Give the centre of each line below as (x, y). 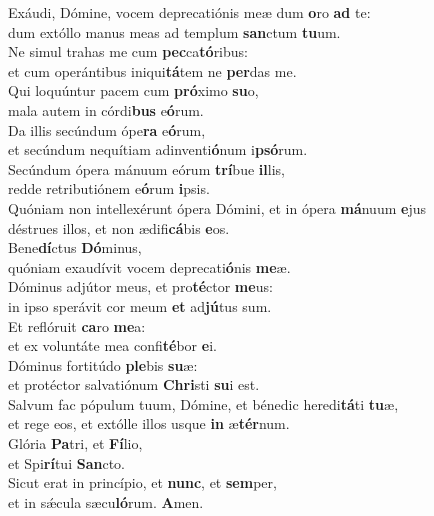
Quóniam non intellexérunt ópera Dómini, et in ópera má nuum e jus (217, 207)
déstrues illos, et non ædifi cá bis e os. (119, 227)
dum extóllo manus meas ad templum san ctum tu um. (174, 31)
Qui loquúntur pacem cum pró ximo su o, (133, 90)
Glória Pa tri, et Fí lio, (75, 443)
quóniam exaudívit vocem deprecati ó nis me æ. (149, 266)
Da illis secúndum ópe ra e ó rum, (107, 129)
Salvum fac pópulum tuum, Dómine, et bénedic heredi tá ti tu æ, (203, 403)
